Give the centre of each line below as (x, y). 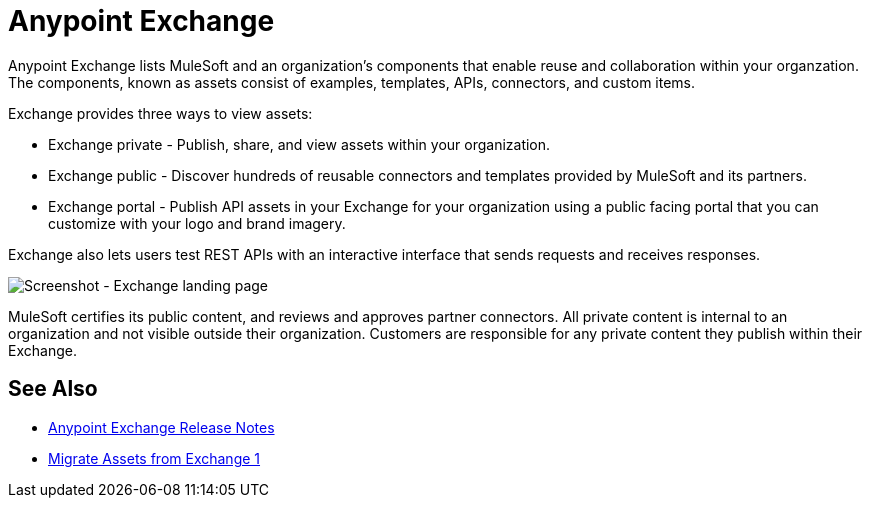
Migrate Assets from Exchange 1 (154, 458)
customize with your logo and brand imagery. (197, 223)
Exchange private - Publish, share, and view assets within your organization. (299, 144)
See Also (53, 389)
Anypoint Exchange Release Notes (161, 427)
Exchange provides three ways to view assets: (160, 113)
